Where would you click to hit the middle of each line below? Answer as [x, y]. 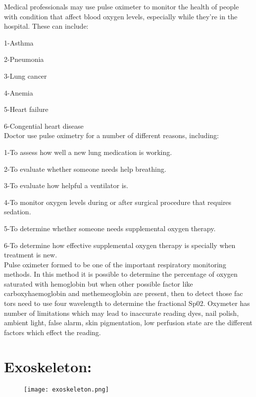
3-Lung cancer [26, 75]
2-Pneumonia [24, 59]
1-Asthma [19, 42]
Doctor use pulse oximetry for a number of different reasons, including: [111, 135]
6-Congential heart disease [44, 125]
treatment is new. [31, 255]
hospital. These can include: [46, 26]
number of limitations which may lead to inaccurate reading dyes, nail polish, [122, 313]
